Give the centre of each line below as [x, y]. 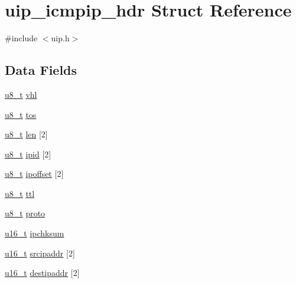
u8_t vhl [21, 94]
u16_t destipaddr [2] [42, 273]
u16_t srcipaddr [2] [40, 253]
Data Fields [41, 70]
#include [21, 38]
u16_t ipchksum [35, 233]
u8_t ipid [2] [28, 154]
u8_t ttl [20, 193]
